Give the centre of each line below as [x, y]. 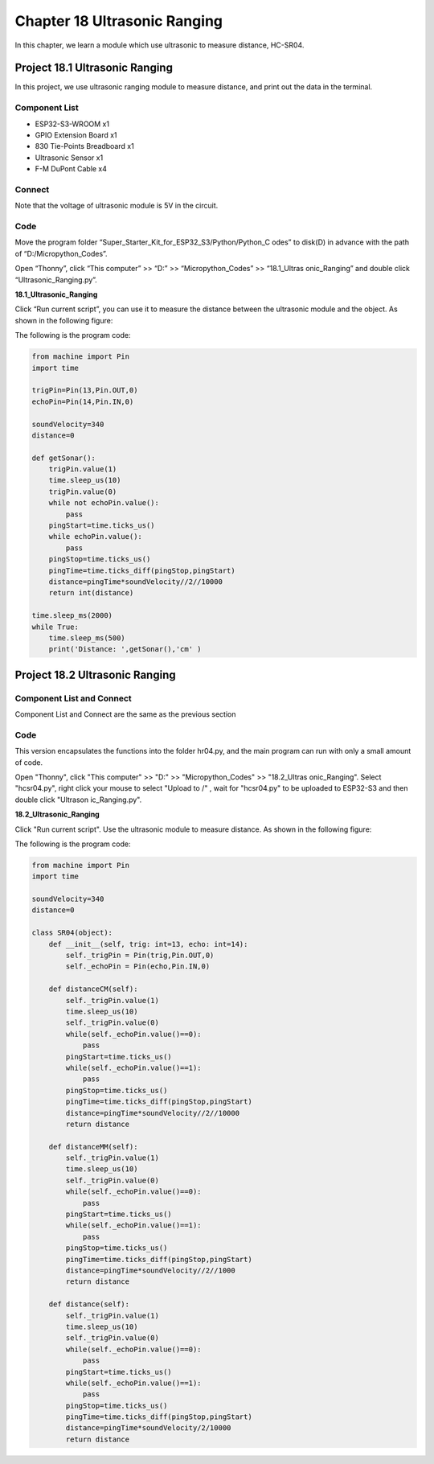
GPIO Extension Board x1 [76, 135]
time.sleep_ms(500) [87, 638]
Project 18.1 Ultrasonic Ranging [94, 68]
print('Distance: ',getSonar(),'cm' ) [125, 649]
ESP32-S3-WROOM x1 [72, 124]
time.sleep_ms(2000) [72, 616]
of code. [29, 762]
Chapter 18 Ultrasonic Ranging [119, 21]
